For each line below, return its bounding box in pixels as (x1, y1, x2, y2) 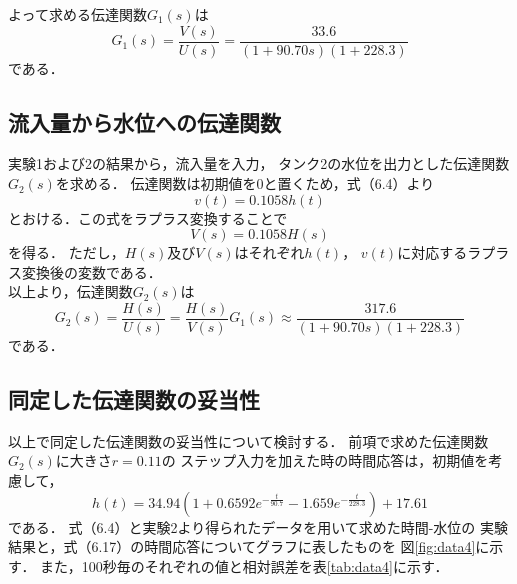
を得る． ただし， (8, 242, 125, 263)
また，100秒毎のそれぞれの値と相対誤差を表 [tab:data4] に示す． (40, 555, 449, 576)
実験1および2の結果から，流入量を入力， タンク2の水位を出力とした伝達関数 (8, 153, 510, 174)
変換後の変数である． (21, 261, 162, 282)
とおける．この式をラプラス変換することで (8, 207, 288, 228)
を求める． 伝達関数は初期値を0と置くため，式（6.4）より (55, 173, 435, 194)
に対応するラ (397, 242, 482, 263)
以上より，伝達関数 (8, 281, 133, 302)
